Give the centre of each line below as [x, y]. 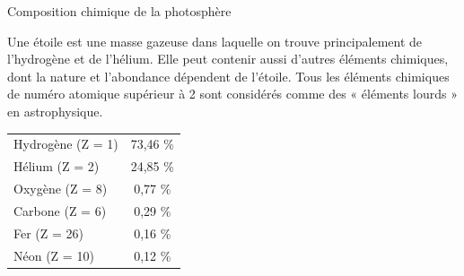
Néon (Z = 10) [54, 255]
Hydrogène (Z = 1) [66, 144]
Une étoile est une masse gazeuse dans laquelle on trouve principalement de [215, 41]
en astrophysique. [55, 111]
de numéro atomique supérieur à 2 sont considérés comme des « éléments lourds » [232, 94]
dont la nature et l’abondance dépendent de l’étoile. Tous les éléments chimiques [228, 76]
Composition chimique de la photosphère [119, 11]
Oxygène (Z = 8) [61, 188]
